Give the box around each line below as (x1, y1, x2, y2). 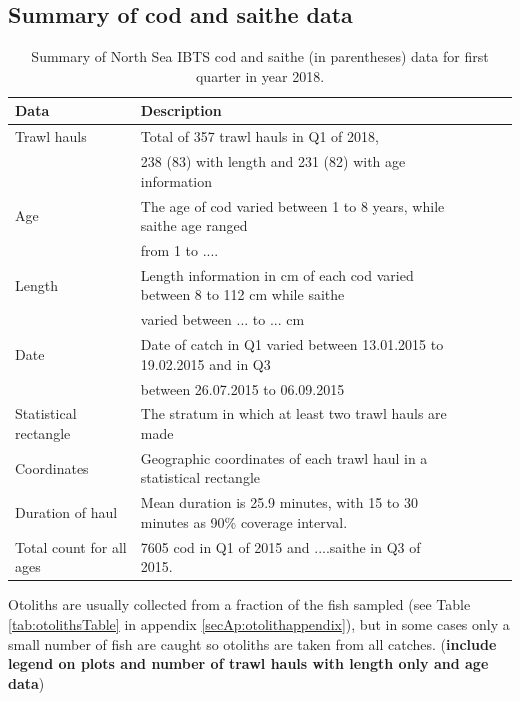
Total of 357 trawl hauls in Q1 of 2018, (140, 126, 379, 147)
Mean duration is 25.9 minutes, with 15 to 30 (140, 492, 418, 513)
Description (140, 100, 222, 121)
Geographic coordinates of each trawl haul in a (140, 447, 428, 468)
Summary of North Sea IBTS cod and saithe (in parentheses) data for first (31, 46, 489, 67)
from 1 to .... (140, 239, 219, 260)
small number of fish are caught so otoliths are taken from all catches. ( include (8, 633, 497, 654)
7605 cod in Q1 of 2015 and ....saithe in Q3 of (140, 536, 421, 557)
